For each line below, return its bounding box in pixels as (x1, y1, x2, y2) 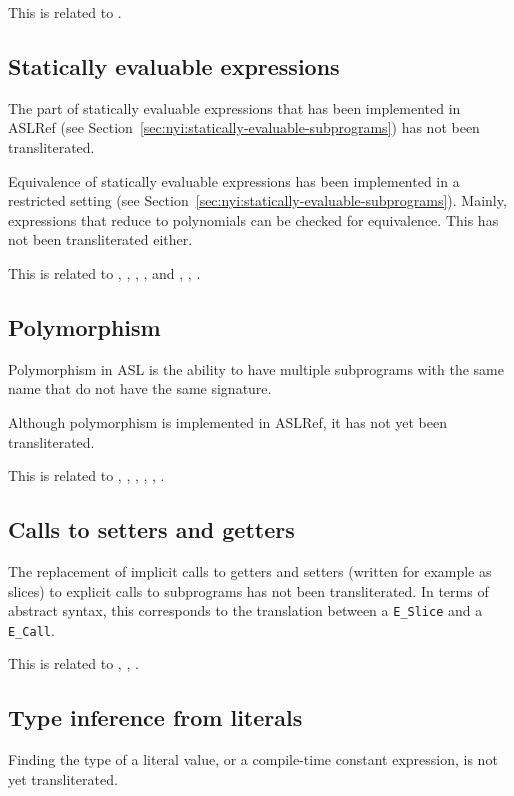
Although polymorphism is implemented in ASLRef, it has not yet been (8, 411, 447, 432)
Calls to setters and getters (8, 514, 295, 545)
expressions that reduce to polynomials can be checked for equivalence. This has (8, 209, 499, 230)
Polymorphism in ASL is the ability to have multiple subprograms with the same (8, 358, 504, 379)
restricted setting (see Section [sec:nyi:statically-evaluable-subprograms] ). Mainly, (8, 190, 507, 211)
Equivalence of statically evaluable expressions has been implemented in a (8, 170, 460, 191)
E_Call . (8, 619, 55, 640)
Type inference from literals (8, 702, 303, 733)
